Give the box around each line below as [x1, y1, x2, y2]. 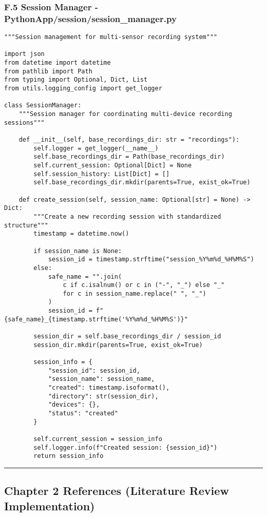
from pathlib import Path [4, 67, 92, 75]
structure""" [4, 221, 48, 229]
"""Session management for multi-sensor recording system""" [4, 33, 218, 41]
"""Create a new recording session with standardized [33, 213, 221, 220]
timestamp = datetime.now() [33, 230, 129, 238]
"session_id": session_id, [48, 367, 140, 374]
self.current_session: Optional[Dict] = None [33, 161, 192, 169]
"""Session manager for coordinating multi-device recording [18, 110, 232, 118]
